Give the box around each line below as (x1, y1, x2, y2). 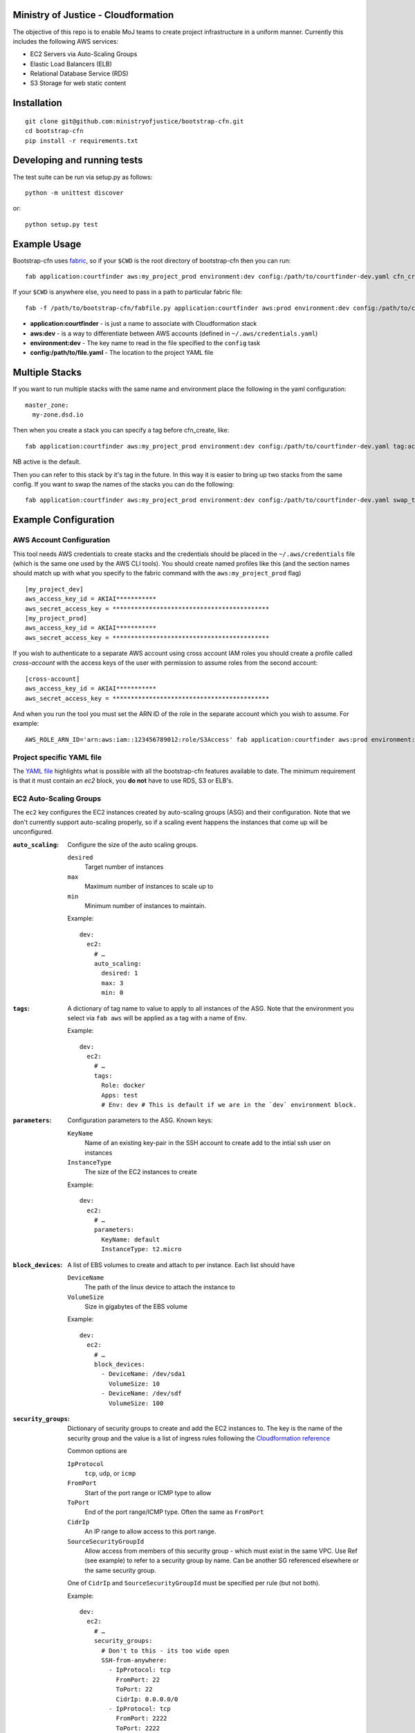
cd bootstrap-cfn (25, 127, 84, 135)
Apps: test (101, 1091, 138, 1099)
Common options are (67, 1447, 127, 1455)
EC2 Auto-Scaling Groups (12, 794, 102, 803)
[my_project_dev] (25, 585, 84, 593)
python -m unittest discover (25, 189, 124, 197)
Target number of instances (84, 863, 164, 871)
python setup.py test (25, 220, 98, 228)
